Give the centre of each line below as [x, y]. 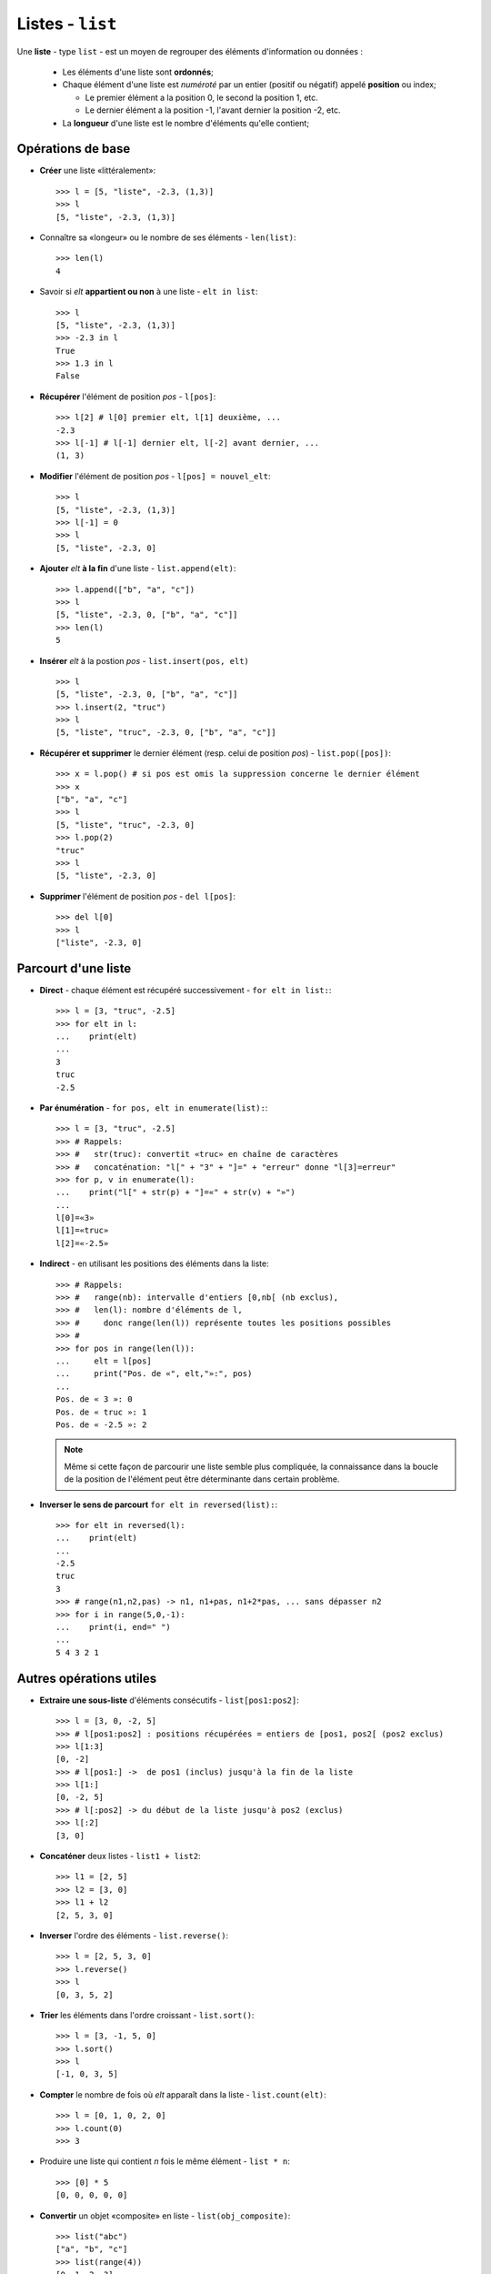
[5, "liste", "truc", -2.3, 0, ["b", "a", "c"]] [166, 733]
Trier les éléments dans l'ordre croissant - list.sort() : [147, 2015]
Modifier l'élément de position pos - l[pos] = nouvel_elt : [155, 476]
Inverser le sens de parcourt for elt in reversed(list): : [158, 1504]
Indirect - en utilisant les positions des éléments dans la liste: [154, 1263]
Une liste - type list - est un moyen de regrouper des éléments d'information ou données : [190, 51]
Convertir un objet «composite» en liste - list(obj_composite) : [165, 2216]
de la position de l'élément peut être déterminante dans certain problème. [202, 1479]
